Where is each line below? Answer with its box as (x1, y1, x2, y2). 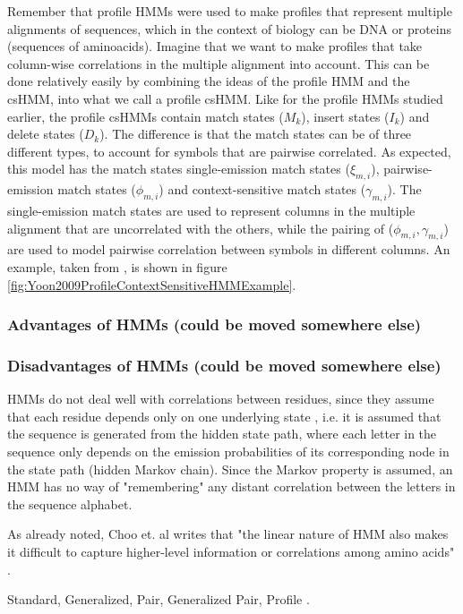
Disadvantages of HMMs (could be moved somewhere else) (7, 354, 442, 376)
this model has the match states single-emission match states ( (7, 159, 350, 178)
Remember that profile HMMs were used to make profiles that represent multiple (7, 2, 452, 20)
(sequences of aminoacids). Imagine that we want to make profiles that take (7, 37, 423, 55)
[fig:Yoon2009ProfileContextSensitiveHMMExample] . (7, 275, 296, 294)
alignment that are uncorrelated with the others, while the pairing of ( (7, 218, 394, 237)
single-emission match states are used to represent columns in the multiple (7, 200, 416, 219)
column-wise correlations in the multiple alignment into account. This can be (7, 54, 430, 72)
